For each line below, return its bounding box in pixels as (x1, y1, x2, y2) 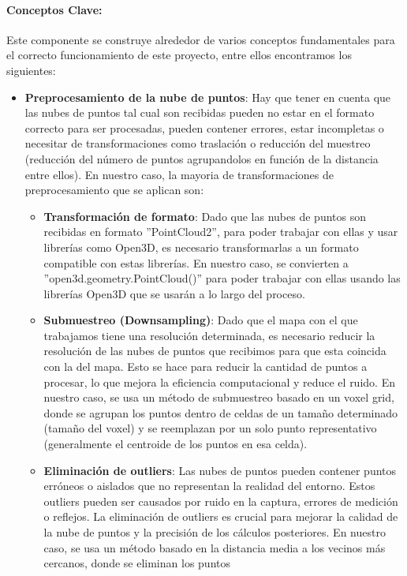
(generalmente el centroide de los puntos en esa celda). (43, 436, 308, 452)
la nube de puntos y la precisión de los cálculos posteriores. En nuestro (43, 524, 386, 540)
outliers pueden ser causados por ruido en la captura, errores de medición (43, 492, 398, 509)
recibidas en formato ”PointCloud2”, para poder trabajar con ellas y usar (43, 223, 398, 240)
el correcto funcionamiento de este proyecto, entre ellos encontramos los (6, 47, 352, 63)
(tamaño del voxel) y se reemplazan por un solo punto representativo (43, 420, 377, 436)
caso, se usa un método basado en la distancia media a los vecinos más (43, 539, 386, 555)
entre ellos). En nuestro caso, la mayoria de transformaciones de (24, 166, 334, 182)
